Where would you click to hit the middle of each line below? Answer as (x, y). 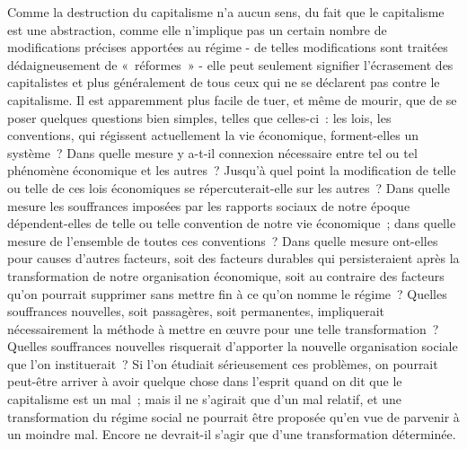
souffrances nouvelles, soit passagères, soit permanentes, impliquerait (196, 311)
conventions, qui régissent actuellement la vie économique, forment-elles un (213, 135)
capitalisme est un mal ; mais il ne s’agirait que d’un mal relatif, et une (205, 399)
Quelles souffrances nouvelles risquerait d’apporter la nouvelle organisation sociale (233, 346)
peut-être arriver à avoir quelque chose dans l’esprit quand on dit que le (205, 381)
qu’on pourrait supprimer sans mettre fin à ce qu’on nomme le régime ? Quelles (227, 293)
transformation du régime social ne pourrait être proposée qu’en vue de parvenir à (233, 416)
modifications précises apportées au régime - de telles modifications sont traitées (228, 47)
